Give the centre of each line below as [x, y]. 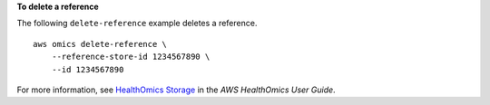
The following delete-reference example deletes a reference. [137, 24]
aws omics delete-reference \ [100, 44]
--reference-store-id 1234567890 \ [131, 57]
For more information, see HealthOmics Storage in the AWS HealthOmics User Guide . [176, 90]
